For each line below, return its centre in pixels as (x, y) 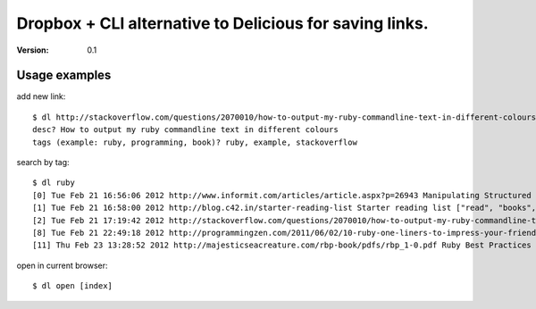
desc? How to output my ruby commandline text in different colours (185, 130)
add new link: (41, 96)
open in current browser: (62, 265)
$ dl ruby (54, 183)
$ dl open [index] (73, 286)
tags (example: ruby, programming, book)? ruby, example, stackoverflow (195, 142)
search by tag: (43, 163)
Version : (33, 50)
